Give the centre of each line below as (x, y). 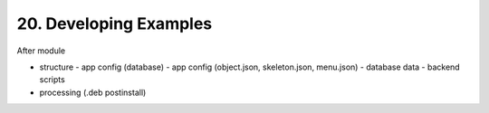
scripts (52, 80)
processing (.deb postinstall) (93, 92)
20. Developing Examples (115, 24)
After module (41, 51)
